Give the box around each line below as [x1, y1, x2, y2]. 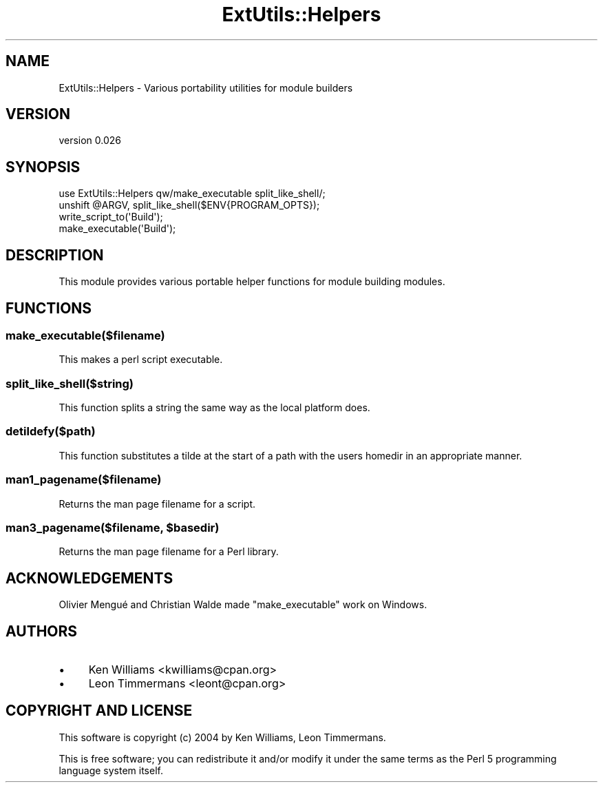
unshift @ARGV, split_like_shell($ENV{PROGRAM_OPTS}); [59, 199, 320, 211]
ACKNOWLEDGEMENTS [6, 569, 173, 587]
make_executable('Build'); [59, 222, 176, 235]
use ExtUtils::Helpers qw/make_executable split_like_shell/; [59, 187, 326, 200]
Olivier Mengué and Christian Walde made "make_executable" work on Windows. [59, 599, 427, 611]
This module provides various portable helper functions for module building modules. [59, 276, 445, 288]
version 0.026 [59, 134, 122, 147]
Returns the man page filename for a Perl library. [59, 546, 279, 558]
